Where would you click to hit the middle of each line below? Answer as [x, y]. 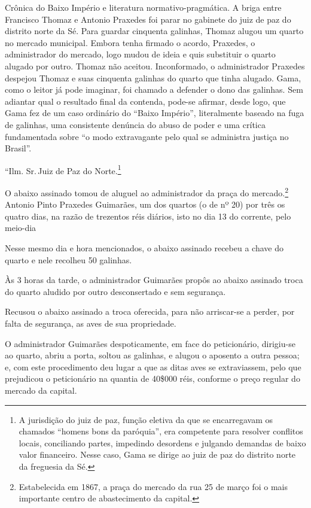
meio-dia [21, 228]
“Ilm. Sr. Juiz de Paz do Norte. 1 [63, 169]
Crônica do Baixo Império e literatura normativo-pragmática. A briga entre [143, 7]
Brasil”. [18, 148]
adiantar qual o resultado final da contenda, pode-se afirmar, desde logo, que [145, 101]
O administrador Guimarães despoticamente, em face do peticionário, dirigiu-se [150, 343]
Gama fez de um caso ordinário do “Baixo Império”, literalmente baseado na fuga [155, 113]
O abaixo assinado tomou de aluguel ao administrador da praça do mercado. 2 [147, 191]
